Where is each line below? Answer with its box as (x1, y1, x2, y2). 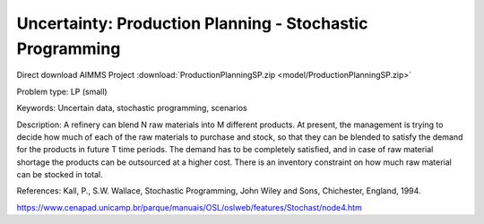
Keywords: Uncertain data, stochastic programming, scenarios (16, 103, 247, 114)
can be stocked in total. (16, 169, 103, 180)
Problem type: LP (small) (16, 86, 108, 97)
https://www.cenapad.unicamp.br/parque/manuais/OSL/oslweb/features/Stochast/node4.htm (16, 202, 362, 212)
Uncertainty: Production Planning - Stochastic (16, 13, 368, 33)
